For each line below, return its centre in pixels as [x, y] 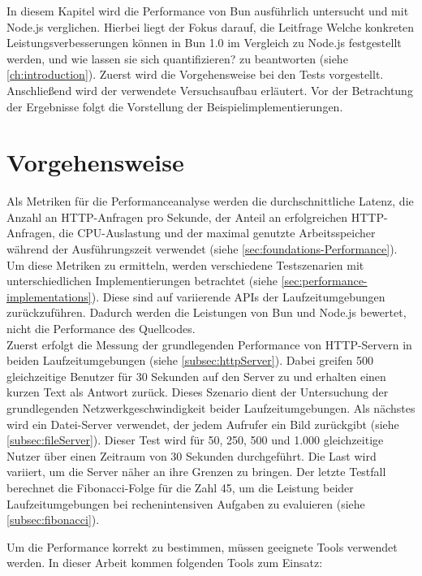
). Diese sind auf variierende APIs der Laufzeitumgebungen [238, 296]
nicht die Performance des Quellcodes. [101, 329]
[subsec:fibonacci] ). [53, 520]
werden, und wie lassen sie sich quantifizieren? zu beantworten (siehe [177, 58]
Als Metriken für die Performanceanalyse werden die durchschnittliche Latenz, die [210, 201]
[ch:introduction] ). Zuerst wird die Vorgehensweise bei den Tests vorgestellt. [195, 74]
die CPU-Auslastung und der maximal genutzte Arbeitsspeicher [217, 233]
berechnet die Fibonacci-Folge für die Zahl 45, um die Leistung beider [180, 487]
